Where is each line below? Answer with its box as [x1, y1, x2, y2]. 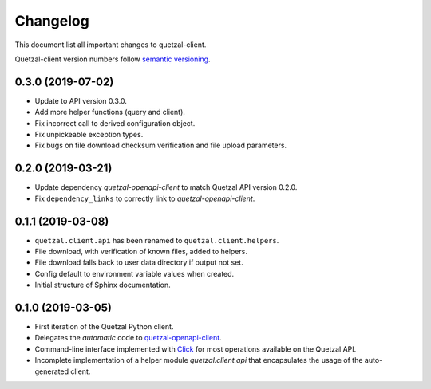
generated [34, 367, 69, 376]
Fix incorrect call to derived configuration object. [34, 118, 196, 128]
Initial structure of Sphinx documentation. [34, 280, 171, 290]
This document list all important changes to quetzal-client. [14, 40, 207, 49]
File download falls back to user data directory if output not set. [34, 257, 243, 267]
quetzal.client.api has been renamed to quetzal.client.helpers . [34, 235, 279, 245]
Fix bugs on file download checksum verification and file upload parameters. [34, 140, 287, 151]
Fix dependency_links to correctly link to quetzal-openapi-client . [34, 194, 255, 203]
